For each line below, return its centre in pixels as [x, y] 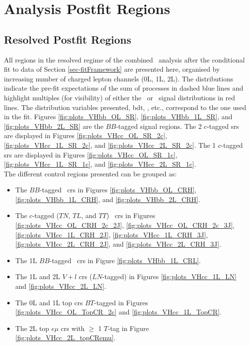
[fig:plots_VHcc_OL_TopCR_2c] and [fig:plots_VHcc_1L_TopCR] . [118, 312]
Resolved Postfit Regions [68, 39]
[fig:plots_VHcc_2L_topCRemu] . [65, 338]
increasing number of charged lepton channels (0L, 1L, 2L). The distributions [119, 78]
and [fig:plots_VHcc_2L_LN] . [61, 286]
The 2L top [32, 328]
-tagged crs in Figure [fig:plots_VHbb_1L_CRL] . [125, 260]
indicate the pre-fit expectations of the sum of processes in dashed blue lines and [124, 88]
